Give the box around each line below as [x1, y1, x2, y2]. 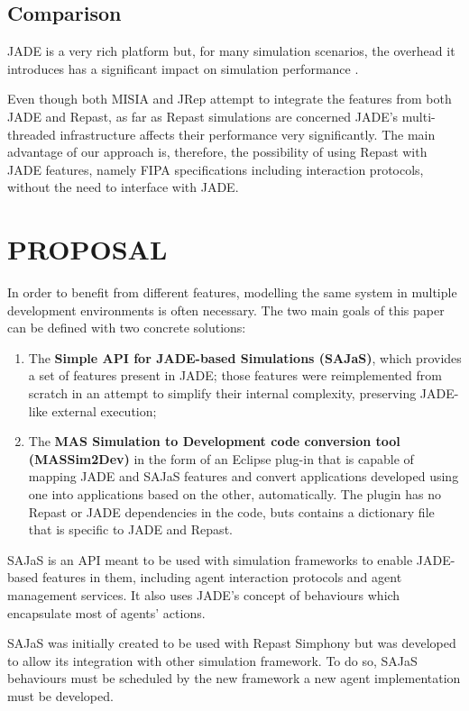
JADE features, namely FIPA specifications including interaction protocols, [7, 160, 424, 178]
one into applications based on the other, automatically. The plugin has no [28, 485, 442, 504]
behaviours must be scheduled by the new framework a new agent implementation [7, 669, 461, 688]
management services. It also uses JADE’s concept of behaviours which [7, 585, 400, 604]
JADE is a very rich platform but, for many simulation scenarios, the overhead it [7, 41, 455, 60]
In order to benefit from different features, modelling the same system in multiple [7, 283, 457, 302]
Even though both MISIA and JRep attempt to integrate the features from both [7, 89, 452, 108]
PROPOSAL [7, 231, 168, 268]
